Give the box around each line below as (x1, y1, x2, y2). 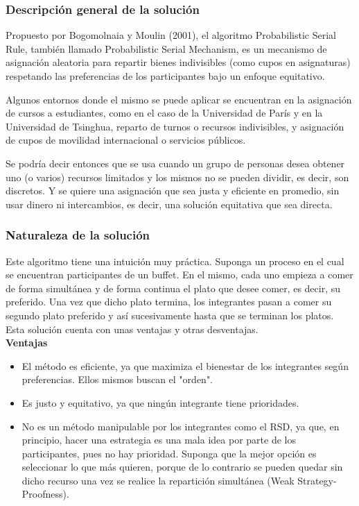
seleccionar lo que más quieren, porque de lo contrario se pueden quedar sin (21, 459, 343, 474)
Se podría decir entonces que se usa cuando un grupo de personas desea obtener (6, 155, 345, 170)
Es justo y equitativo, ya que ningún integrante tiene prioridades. (21, 395, 299, 410)
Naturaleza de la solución (6, 226, 150, 244)
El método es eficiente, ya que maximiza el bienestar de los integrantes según (21, 358, 349, 373)
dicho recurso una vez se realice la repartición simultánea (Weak (21, 473, 295, 487)
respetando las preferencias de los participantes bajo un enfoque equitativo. (6, 69, 325, 83)
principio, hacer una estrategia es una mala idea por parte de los (21, 432, 296, 447)
